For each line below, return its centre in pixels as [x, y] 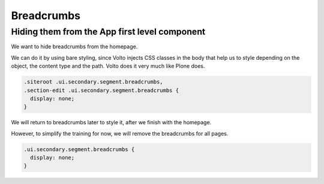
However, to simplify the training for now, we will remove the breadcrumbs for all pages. [120, 133]
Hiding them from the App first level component [108, 32]
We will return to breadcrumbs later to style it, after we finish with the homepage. [111, 122]
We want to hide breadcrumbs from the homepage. [74, 47]
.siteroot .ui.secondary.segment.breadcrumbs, [93, 82]
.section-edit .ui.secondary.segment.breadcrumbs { [101, 90]
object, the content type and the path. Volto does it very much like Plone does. [108, 66]
